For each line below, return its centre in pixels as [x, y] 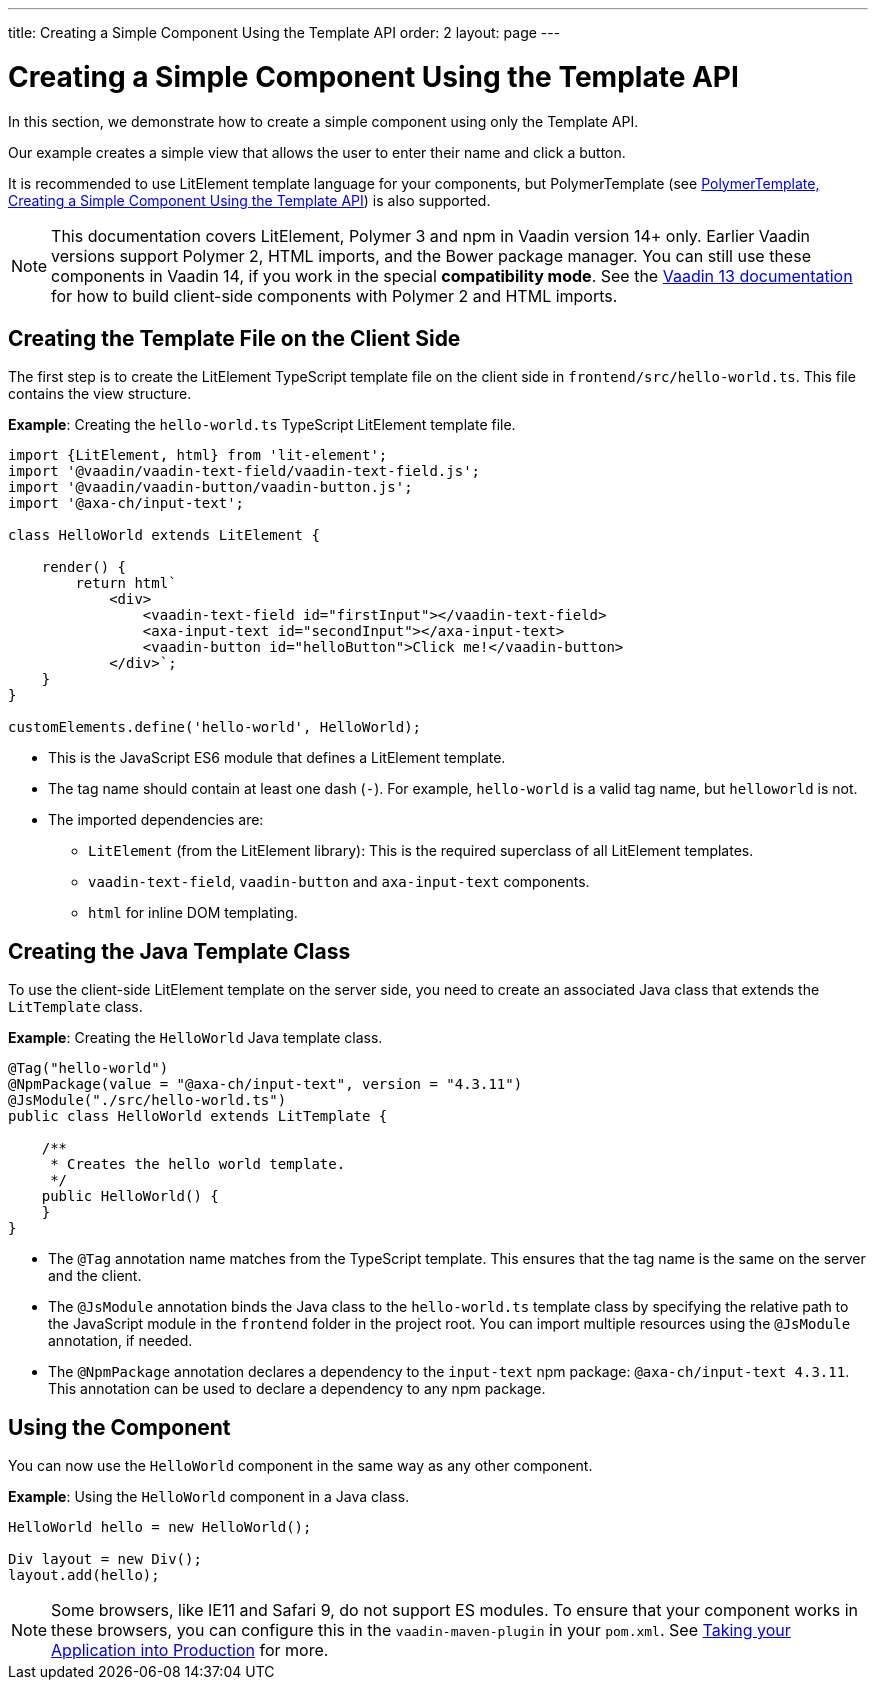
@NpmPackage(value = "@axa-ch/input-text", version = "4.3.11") [265, 1084]
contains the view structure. [100, 394]
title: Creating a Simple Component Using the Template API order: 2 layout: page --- [284, 32]
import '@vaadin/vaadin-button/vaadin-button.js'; [210, 487]
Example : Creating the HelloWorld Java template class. [195, 1038]
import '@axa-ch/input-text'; [126, 503]
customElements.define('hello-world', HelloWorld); [215, 727]
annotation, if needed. [120, 1341]
